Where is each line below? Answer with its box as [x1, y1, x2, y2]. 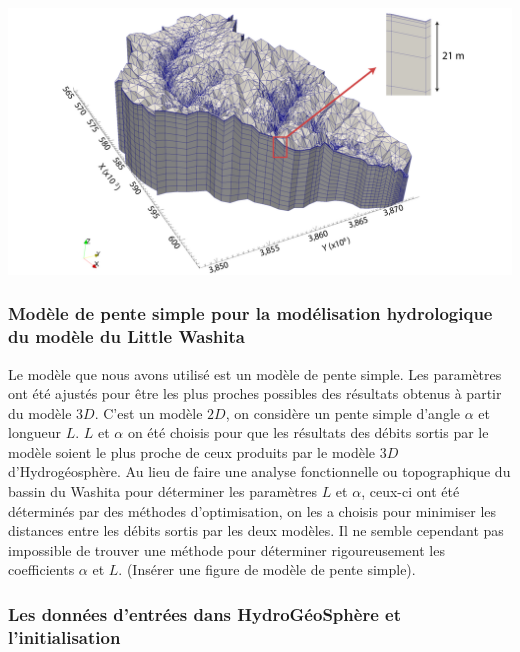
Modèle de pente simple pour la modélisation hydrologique [8, 301, 493, 326]
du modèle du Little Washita [8, 324, 245, 349]
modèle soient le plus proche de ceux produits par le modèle [8, 441, 376, 462]
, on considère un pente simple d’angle [225, 402, 461, 423]
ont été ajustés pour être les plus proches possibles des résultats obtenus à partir [8, 383, 502, 404]
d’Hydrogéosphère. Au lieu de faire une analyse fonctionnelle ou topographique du [8, 461, 511, 482]
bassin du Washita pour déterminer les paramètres [8, 481, 317, 502]
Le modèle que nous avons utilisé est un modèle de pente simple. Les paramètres [8, 363, 502, 384]
